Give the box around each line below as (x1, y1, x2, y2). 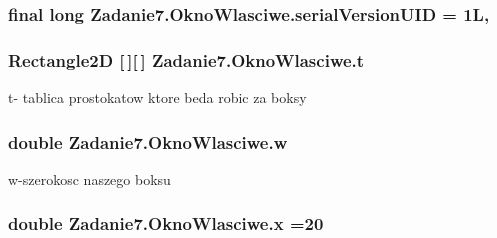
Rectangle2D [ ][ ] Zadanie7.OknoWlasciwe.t (8, 47, 365, 72)
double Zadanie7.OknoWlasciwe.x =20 (8, 211, 324, 236)
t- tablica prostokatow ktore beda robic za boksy (8, 87, 307, 108)
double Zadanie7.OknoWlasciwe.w (8, 129, 288, 154)
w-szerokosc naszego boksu (8, 168, 171, 189)
